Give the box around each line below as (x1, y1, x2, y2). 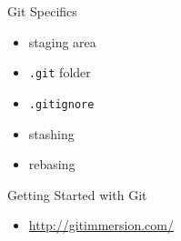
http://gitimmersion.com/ (28, 216, 174, 235)
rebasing (28, 155, 75, 174)
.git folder (28, 63, 91, 82)
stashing (28, 124, 75, 143)
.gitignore (28, 97, 95, 111)
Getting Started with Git (7, 185, 147, 204)
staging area (28, 32, 96, 51)
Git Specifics (7, 2, 77, 20)
